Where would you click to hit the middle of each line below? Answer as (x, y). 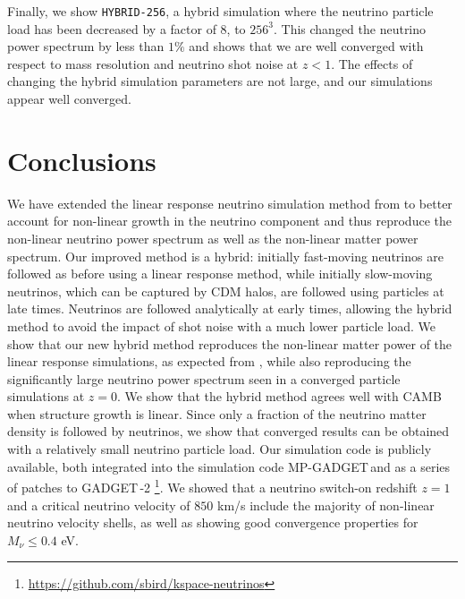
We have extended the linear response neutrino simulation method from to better (230, 203)
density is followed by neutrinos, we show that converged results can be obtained (228, 431)
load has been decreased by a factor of (112, 28)
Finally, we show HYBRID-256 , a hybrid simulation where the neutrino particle (220, 11)
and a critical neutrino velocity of (99, 505)
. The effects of (372, 63)
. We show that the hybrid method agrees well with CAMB (279, 396)
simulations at (46, 396)
